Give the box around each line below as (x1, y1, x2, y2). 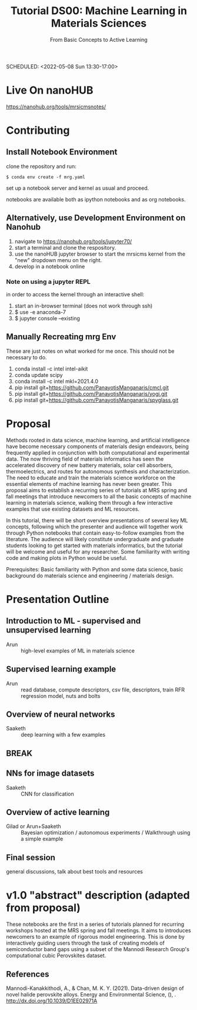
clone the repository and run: (6, 163, 76, 170)
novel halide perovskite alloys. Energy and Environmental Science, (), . (6, 991, 176, 998)
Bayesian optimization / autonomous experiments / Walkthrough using (21, 829, 191, 836)
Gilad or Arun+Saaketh (6, 823, 62, 830)
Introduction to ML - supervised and (6, 616, 141, 626)
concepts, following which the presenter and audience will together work (6, 523, 183, 530)
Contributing (6, 124, 70, 137)
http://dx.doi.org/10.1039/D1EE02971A (6, 997, 98, 1004)
